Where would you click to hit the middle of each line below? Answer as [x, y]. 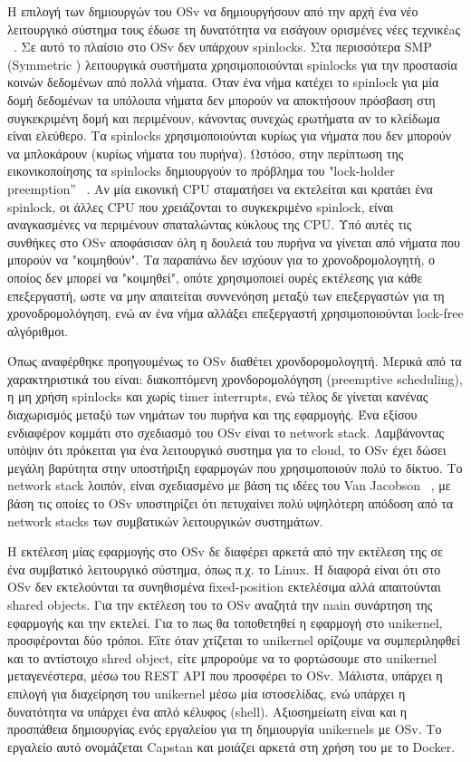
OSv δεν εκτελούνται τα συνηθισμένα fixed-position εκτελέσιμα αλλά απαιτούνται [224, 587]
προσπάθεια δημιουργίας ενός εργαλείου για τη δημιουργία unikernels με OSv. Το [225, 729]
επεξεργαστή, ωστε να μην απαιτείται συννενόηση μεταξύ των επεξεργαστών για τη [226, 295]
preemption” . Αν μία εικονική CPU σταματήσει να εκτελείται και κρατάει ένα [220, 188]
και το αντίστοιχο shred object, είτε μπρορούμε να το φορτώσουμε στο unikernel [222, 657]
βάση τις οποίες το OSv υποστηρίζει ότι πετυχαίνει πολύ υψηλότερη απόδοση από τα [231, 503]
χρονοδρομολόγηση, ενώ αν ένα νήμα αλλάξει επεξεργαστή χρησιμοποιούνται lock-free [235, 313]
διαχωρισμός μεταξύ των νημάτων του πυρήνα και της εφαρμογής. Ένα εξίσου [212, 415]
